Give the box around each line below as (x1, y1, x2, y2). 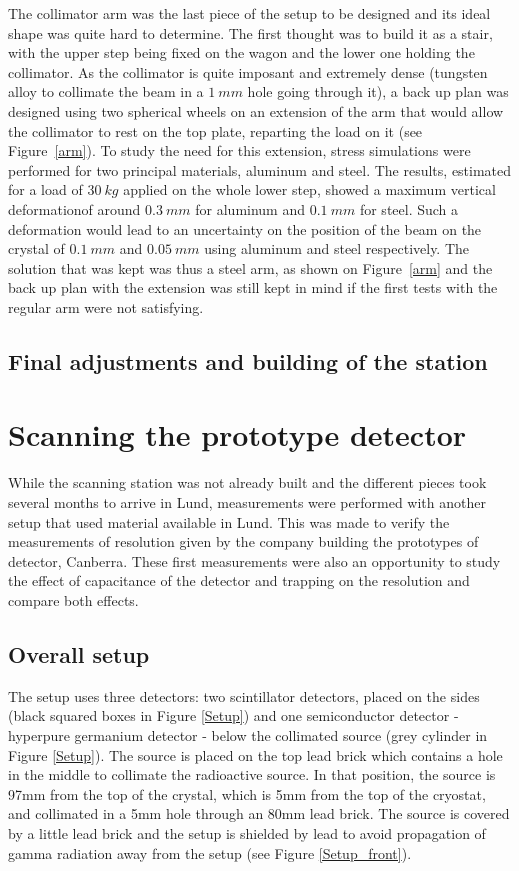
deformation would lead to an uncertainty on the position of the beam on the (8, 218, 482, 239)
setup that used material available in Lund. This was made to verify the (8, 511, 450, 532)
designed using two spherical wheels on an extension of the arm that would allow (8, 100, 504, 121)
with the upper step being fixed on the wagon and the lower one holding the (8, 42, 475, 63)
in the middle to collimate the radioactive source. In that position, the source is (8, 764, 496, 785)
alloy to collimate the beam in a (8, 81, 204, 102)
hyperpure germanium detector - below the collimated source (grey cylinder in (8, 724, 488, 745)
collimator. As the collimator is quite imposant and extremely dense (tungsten (8, 61, 488, 82)
